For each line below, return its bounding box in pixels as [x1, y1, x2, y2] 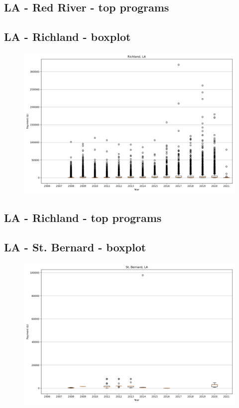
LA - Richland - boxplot [4, 29, 131, 44]
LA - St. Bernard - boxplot [4, 239, 146, 255]
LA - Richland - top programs [4, 210, 162, 225]
